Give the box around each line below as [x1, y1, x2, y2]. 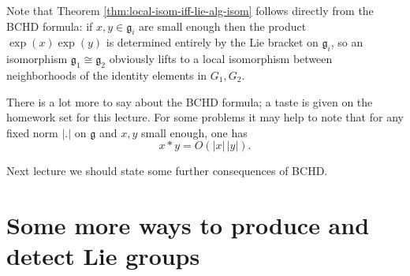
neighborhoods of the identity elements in [6, 66, 207, 83]
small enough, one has [140, 124, 248, 140]
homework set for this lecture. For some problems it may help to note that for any [6, 109, 404, 125]
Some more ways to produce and [6, 209, 370, 241]
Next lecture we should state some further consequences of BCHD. [6, 162, 328, 179]
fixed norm [6, 124, 58, 140]
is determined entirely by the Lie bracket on [106, 34, 319, 50]
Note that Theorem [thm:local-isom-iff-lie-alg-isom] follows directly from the [6, 2, 374, 18]
